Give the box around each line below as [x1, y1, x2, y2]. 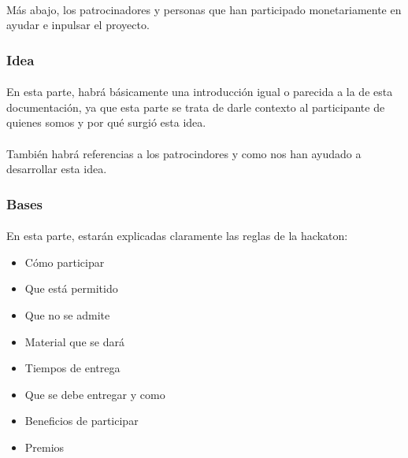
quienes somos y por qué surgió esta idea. [6, 114, 206, 131]
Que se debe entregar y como [24, 386, 165, 402]
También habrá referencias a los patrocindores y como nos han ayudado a [6, 145, 362, 161]
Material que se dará [24, 333, 124, 349]
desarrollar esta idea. [6, 161, 107, 177]
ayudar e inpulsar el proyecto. [6, 17, 150, 33]
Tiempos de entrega [24, 360, 121, 376]
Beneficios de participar [24, 412, 139, 429]
